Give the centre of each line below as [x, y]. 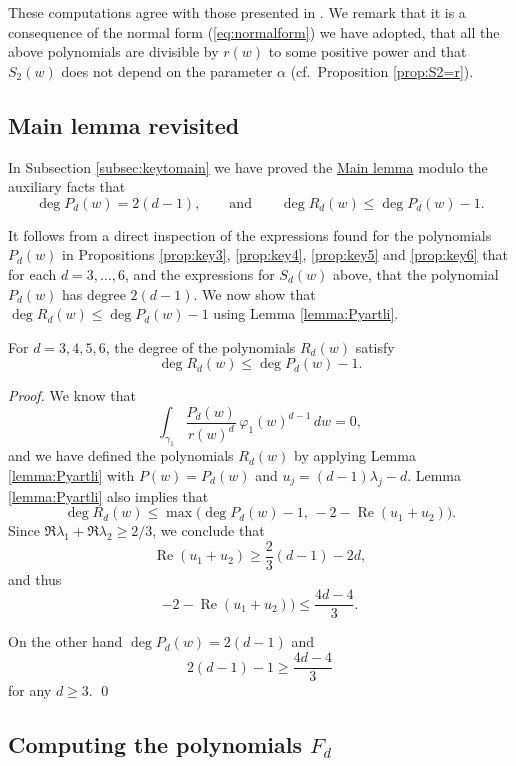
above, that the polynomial [416, 273]
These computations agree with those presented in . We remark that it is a [237, 12]
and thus [35, 578]
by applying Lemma [355, 455]
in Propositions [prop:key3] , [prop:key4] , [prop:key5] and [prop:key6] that [285, 254]
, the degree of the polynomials [200, 346]
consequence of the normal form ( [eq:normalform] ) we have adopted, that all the [254, 31]
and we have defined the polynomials [121, 455]
